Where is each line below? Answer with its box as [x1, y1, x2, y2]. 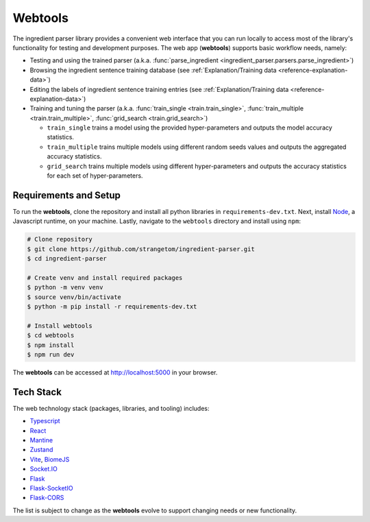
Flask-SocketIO [29, 484, 73, 492]
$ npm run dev [27, 351, 75, 358]
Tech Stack [12, 386, 62, 398]
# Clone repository [27, 235, 92, 244]
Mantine [29, 436, 53, 444]
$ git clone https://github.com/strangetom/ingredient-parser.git [27, 245, 255, 253]
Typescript [29, 417, 61, 425]
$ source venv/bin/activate [27, 293, 121, 301]
